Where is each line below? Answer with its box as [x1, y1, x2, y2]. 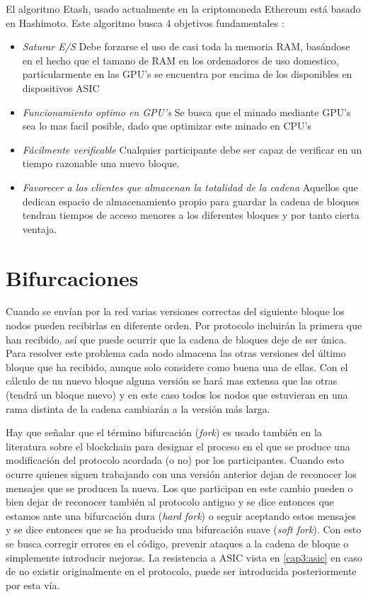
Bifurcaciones [6, 263, 139, 292]
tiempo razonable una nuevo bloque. [22, 156, 180, 171]
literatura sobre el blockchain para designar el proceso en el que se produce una [6, 438, 350, 453]
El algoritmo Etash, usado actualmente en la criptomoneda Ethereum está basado [6, 1, 361, 16]
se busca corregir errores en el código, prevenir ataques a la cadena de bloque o [6, 535, 349, 550]
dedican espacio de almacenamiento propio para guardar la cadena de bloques [22, 193, 360, 208]
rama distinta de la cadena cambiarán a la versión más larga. [6, 401, 270, 416]
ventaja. [22, 221, 57, 236]
